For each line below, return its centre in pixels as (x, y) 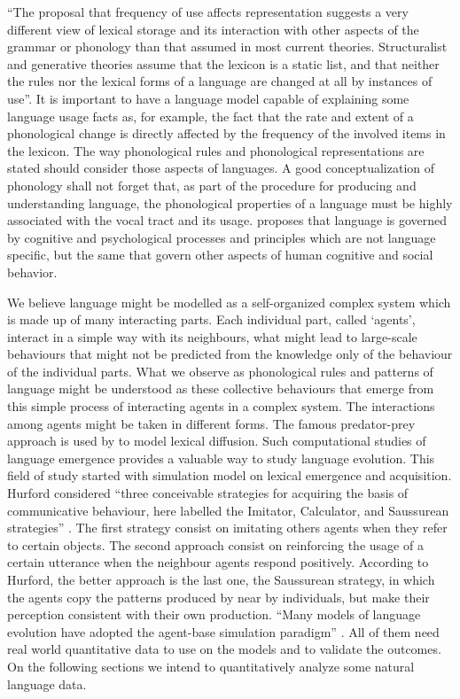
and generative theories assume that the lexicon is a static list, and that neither (223, 63)
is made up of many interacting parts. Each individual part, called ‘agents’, (211, 319)
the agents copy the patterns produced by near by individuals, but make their (218, 597)
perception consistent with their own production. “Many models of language (214, 614)
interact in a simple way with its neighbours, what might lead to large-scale (212, 336)
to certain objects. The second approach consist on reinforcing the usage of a (215, 544)
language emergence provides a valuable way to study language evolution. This (221, 458)
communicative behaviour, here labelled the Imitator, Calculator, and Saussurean (228, 510)
